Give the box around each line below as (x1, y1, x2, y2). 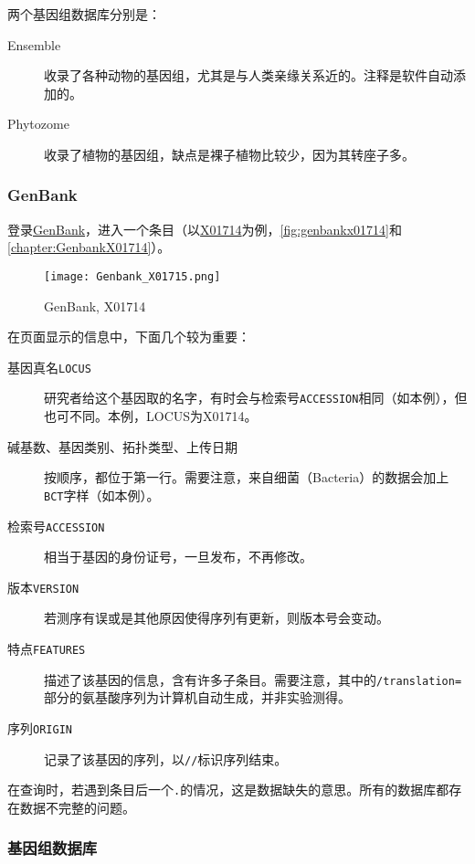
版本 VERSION (7, 577, 79, 596)
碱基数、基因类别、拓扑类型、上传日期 (7, 437, 237, 456)
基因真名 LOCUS (7, 357, 91, 376)
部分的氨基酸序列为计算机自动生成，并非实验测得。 (44, 688, 351, 707)
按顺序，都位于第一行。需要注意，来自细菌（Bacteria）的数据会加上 (44, 468, 449, 487)
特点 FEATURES (7, 639, 86, 659)
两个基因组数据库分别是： (7, 5, 161, 23)
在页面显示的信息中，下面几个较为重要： (7, 327, 250, 346)
